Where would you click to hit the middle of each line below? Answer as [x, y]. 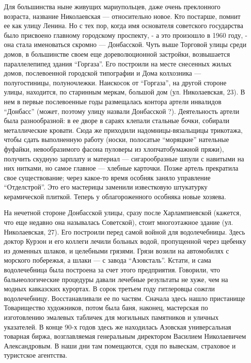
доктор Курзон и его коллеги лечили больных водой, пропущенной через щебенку [125, 241]
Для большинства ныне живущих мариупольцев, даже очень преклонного [112, 6]
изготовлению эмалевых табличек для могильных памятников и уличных [111, 317]
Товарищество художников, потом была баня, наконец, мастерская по [106, 308]
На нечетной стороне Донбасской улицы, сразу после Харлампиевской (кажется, [123, 213]
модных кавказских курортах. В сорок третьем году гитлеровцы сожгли [110, 289]
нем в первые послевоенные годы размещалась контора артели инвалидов [113, 101]
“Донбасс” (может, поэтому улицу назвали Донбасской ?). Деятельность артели [122, 111]
